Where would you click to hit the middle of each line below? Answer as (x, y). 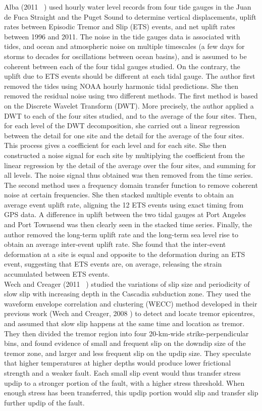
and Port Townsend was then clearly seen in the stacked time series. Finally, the (128, 224)
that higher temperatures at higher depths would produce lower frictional (118, 363)
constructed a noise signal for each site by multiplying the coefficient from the (124, 155)
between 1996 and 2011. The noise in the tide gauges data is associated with (122, 36)
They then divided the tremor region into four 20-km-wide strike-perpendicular (126, 333)
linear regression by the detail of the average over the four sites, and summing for (130, 165)
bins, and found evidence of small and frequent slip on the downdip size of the (125, 343)
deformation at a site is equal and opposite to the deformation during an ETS (125, 254)
